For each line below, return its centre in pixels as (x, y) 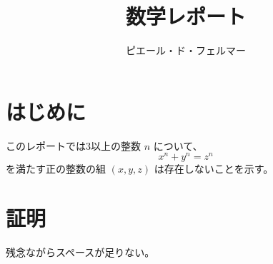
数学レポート (185, 16)
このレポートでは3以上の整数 (73, 145)
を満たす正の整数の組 (56, 169)
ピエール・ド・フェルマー (186, 50)
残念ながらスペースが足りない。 (80, 252)
